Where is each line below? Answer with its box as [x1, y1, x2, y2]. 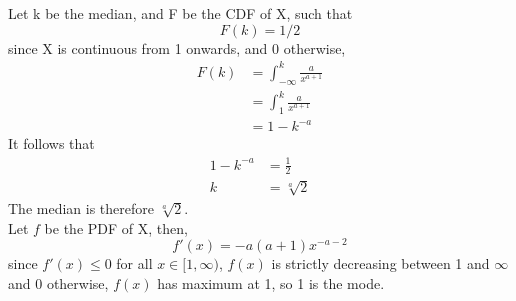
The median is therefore [8, 197, 154, 218]
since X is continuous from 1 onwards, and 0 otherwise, [8, 37, 346, 58]
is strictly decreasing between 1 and [271, 253, 490, 274]
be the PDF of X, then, [44, 217, 188, 238]
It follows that [8, 133, 95, 154]
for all [116, 253, 153, 274]
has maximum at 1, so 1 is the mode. [157, 272, 385, 293]
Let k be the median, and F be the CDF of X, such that [8, 3, 353, 23]
